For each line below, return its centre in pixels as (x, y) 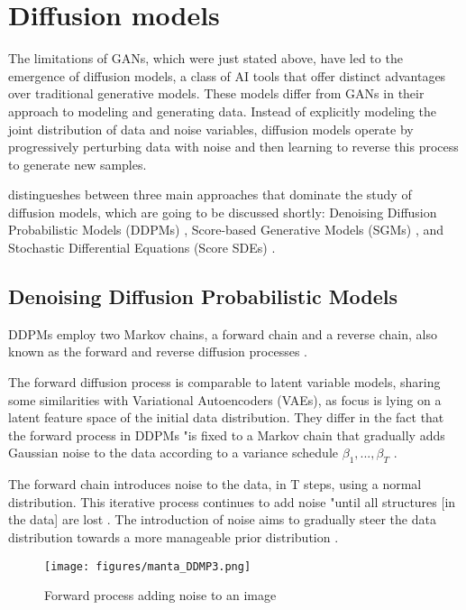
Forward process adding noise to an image (160, 595)
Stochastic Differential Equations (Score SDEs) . (142, 248)
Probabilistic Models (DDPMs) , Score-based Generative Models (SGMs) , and (226, 230)
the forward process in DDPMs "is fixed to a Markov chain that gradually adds (227, 434)
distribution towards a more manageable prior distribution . (174, 537)
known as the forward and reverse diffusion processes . (158, 351)
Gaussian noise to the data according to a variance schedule (174, 453)
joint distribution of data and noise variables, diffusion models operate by (211, 129)
